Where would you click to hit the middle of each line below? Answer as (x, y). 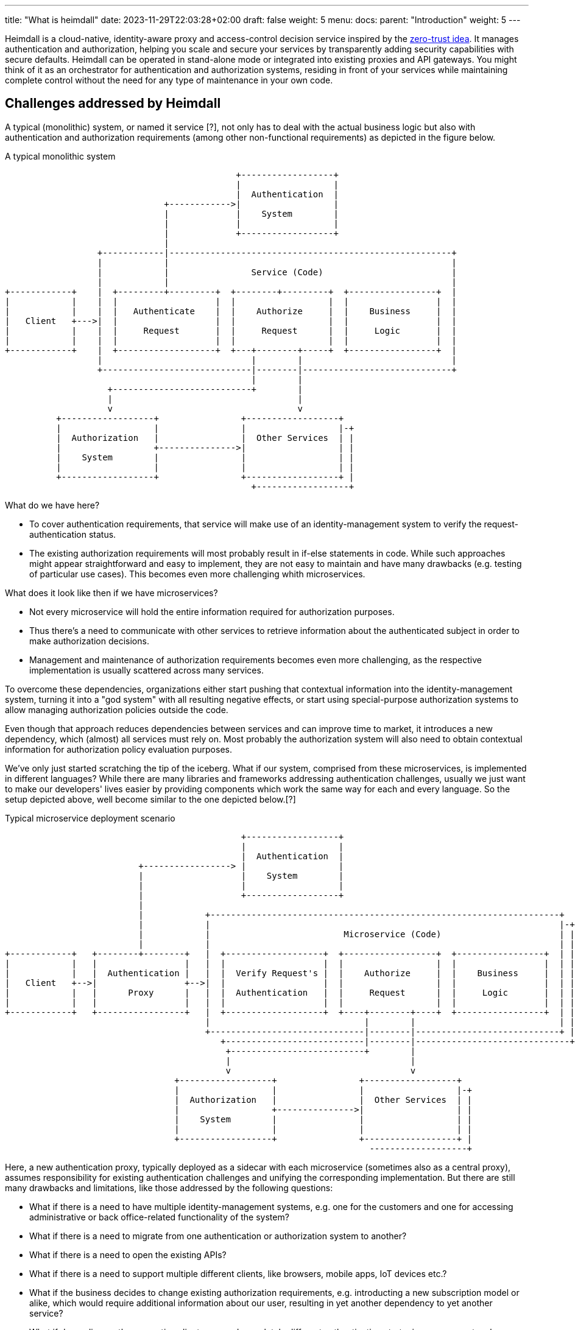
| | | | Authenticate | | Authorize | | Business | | (231, 311)
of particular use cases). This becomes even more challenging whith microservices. (197, 574)
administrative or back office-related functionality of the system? (159, 1217)
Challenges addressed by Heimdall (113, 104)
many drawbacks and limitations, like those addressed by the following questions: (169, 1187)
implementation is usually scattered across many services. (146, 670)
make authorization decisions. (89, 641)
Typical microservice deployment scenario (90, 818)
